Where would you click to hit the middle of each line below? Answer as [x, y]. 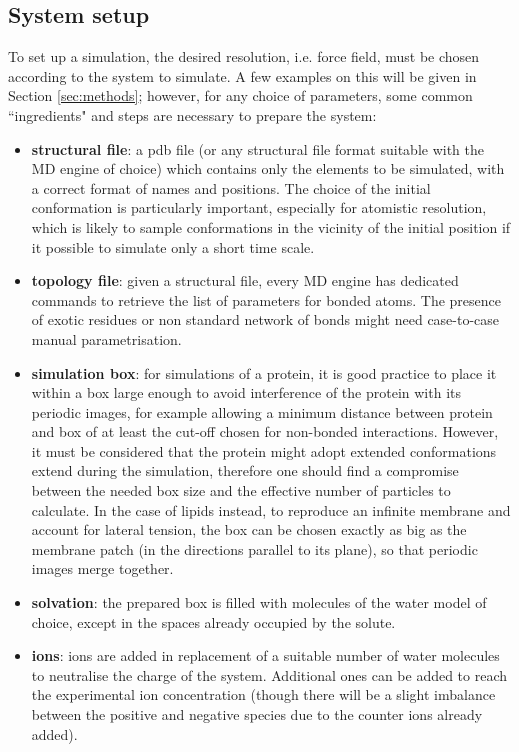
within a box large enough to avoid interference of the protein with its [246, 392]
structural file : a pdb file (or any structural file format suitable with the [258, 148]
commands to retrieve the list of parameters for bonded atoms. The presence [266, 299]
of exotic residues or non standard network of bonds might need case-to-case [265, 319]
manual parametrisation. [106, 338]
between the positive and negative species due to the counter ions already [257, 714]
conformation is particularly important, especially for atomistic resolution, [259, 207]
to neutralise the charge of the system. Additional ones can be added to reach [269, 674]
